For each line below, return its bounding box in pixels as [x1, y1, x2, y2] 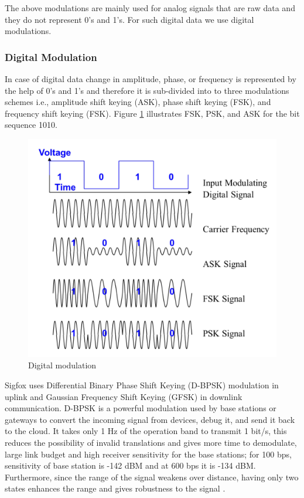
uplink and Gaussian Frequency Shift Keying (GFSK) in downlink [5, 390, 242, 402]
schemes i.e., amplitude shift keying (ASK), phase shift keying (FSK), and [5, 96, 271, 108]
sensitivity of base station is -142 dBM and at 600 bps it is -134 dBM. [5, 459, 256, 472]
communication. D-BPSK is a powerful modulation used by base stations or [5, 402, 276, 414]
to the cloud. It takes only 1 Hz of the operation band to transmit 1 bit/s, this [5, 425, 287, 437]
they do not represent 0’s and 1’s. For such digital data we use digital [5, 13, 254, 25]
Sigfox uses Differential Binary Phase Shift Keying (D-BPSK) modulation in [5, 378, 279, 391]
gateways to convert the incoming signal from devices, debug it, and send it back [5, 413, 295, 425]
